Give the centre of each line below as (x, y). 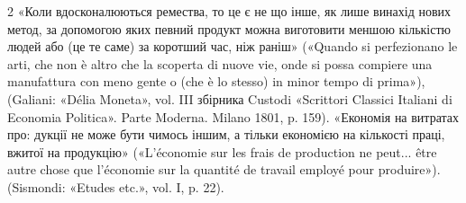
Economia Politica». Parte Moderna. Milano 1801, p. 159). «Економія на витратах (233, 116)
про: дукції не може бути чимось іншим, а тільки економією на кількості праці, (226, 134)
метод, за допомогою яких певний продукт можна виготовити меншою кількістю (229, 28)
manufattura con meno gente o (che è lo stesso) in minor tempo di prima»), (216, 81)
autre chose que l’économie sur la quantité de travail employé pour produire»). (224, 169)
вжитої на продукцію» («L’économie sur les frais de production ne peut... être (222, 151)
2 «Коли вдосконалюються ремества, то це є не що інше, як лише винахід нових (229, 11)
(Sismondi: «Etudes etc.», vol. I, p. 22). (116, 186)
